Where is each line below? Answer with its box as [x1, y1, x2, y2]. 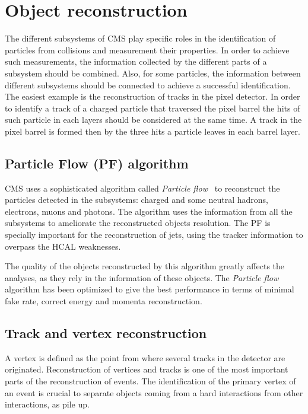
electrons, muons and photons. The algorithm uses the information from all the [5, 205, 293, 217]
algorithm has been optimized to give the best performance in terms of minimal [5, 283, 294, 295]
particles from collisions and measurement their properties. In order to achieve [5, 43, 290, 56]
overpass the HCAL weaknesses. [5, 240, 121, 252]
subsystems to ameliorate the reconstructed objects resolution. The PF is [5, 216, 271, 229]
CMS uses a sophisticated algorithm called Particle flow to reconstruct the [5, 181, 280, 194]
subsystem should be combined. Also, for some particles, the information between [5, 66, 301, 79]
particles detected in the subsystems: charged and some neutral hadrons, [5, 193, 269, 206]
